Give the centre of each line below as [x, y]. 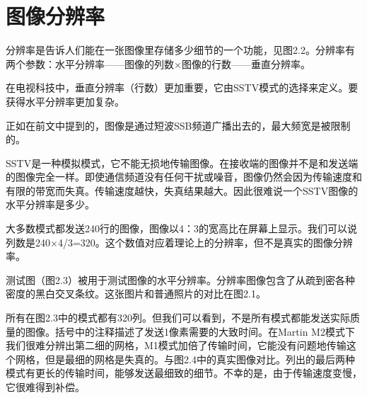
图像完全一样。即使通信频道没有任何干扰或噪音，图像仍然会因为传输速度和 [188, 177]
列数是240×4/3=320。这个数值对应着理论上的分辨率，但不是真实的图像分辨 [179, 242]
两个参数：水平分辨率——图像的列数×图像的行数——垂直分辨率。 [158, 63]
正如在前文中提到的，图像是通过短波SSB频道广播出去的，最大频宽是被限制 [178, 125]
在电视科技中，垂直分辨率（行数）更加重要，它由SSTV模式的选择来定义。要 [182, 87]
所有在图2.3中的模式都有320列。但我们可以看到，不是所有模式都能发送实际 [178, 318]
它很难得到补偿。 [45, 387]
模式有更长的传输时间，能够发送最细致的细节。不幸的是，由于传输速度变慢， [184, 373]
